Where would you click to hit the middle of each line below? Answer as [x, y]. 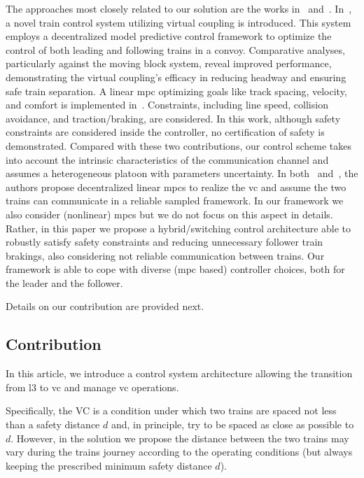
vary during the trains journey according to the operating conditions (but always [179, 452]
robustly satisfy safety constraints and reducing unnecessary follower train [164, 242]
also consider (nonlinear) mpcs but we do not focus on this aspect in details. [169, 214]
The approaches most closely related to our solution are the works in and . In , [179, 8]
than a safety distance [53, 424]
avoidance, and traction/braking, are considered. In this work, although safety [173, 118]
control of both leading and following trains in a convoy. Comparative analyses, [175, 49]
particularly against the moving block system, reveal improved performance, [169, 63]
